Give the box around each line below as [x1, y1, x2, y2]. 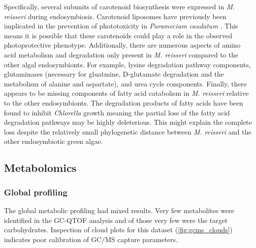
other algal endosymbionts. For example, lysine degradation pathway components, [4, 59, 251, 69]
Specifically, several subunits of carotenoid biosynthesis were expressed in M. [4, 1, 235, 11]
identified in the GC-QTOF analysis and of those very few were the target [4, 215, 228, 225]
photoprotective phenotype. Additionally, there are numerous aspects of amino [4, 40, 241, 50]
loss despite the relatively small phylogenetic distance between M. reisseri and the [4, 126, 252, 137]
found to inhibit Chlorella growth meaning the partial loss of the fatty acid [4, 107, 230, 117]
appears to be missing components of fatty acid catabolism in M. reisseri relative [4, 88, 249, 98]
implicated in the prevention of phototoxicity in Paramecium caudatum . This [4, 21, 238, 31]
